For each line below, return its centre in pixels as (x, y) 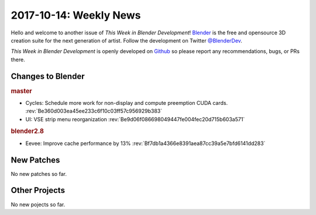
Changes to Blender (48, 76)
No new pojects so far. (38, 205)
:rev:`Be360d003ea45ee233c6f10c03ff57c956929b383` (94, 111)
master (21, 91)
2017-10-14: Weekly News (76, 15)
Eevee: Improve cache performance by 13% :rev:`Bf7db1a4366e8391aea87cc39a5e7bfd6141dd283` (145, 143)
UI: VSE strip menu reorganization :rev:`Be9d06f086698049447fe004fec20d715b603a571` (135, 119)
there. (18, 59)
